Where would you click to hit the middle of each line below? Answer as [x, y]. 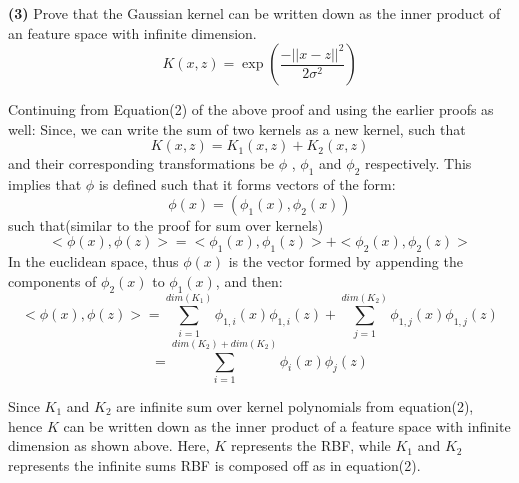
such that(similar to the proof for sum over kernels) [166, 224]
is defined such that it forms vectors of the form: [247, 184]
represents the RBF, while [310, 445]
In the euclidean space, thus [93, 261]
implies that [45, 184]
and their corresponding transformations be [141, 163]
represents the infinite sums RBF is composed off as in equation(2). [214, 464]
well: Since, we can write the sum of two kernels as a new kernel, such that [237, 128]
